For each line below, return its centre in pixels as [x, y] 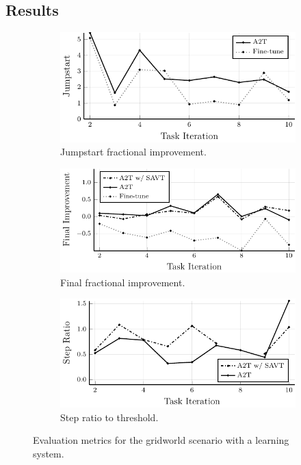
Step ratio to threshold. [109, 417]
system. [49, 454]
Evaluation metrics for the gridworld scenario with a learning [161, 440]
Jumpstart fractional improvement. [133, 152]
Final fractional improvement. [123, 282]
